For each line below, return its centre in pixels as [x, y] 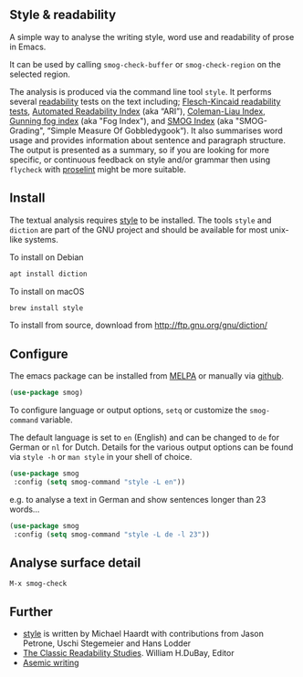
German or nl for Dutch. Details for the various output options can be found [151, 447]
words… [25, 509]
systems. [42, 239]
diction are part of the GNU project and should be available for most [139, 229]
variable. [57, 420]
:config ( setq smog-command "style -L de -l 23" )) [111, 534]
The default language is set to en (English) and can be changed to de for [145, 438]
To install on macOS [47, 291]
